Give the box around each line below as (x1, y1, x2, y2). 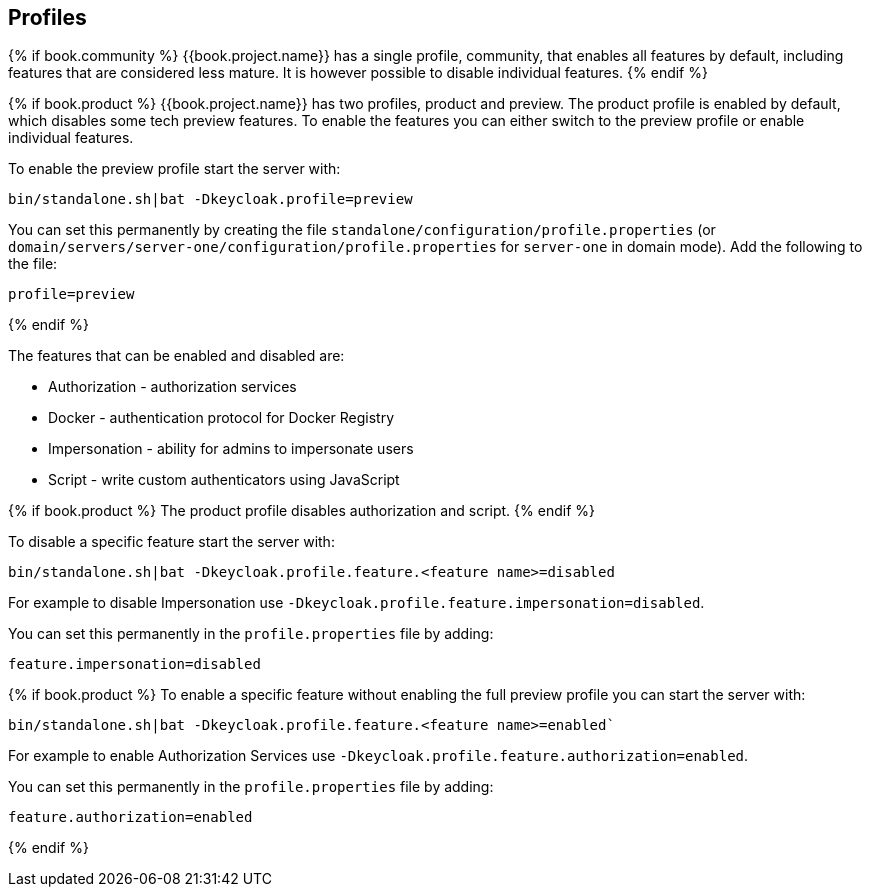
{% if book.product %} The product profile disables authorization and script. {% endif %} (8, 502, 595, 520)
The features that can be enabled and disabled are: (8, 347, 345, 365)
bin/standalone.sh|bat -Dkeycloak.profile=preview (8, 191, 413, 208)
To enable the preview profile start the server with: (8, 160, 341, 178)
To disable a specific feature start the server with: (8, 533, 335, 551)
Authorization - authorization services (48, 378, 297, 396)
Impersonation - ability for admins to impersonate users (48, 440, 414, 458)
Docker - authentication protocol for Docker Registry (48, 409, 395, 427)
